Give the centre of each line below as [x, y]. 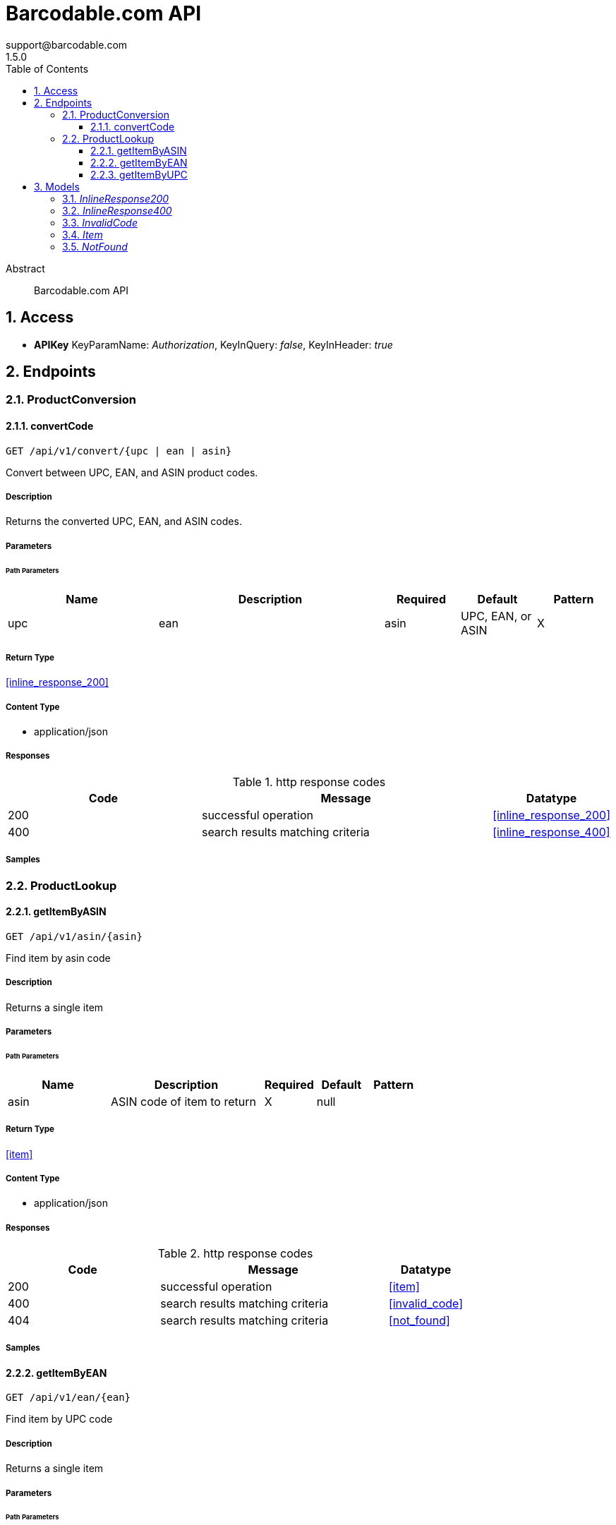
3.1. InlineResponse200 [116, 198]
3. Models [57, 186]
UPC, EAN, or [496, 616]
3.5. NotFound [95, 246]
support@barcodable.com [67, 44]
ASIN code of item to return [183, 1101]
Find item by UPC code [59, 1419]
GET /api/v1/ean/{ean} [68, 1398]
